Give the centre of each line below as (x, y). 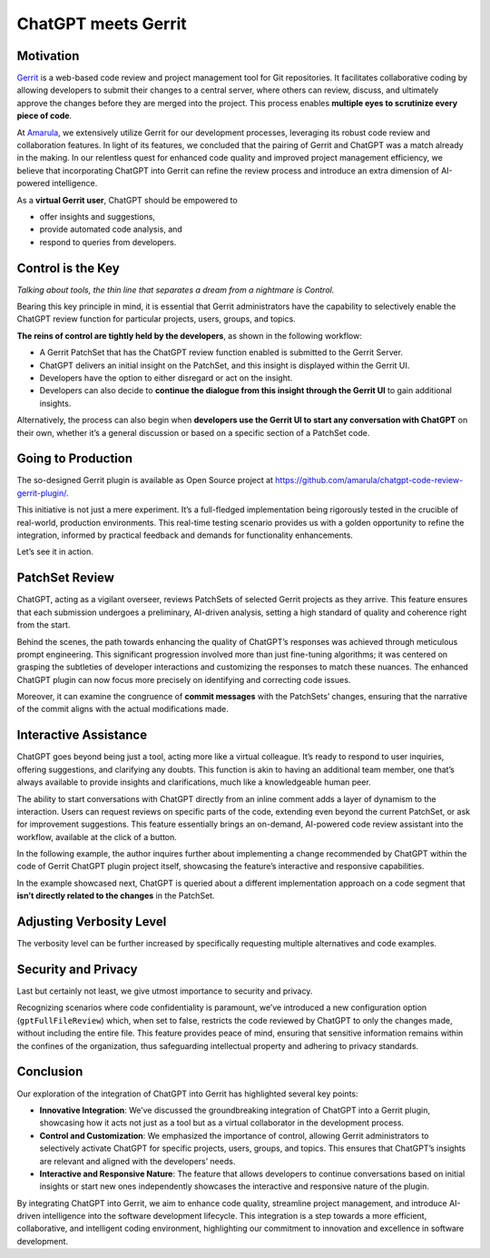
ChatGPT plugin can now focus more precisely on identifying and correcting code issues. (184, 679)
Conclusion (50, 1072)
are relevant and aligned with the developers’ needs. (137, 1161)
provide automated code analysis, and (111, 229)
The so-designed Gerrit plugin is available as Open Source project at (145, 480)
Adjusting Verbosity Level (92, 922)
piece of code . (44, 116)
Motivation (48, 56)
